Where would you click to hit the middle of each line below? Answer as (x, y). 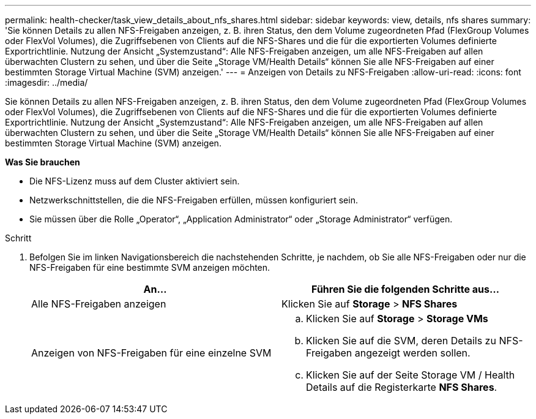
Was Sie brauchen (43, 162)
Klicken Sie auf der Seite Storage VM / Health (411, 375)
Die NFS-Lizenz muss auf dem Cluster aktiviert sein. (135, 181)
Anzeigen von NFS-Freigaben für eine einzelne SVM (151, 353)
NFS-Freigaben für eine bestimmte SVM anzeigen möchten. (150, 267)
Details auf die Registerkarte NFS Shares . (402, 387)
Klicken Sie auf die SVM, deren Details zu (401, 341)
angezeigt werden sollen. (412, 353)
